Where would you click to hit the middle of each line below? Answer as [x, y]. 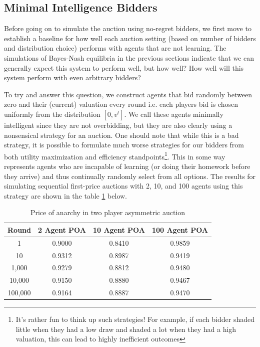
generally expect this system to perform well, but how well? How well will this [124, 67]
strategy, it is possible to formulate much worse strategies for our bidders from [124, 145]
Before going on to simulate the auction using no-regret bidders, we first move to [128, 28]
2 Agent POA [62, 229]
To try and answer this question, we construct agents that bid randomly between [128, 94]
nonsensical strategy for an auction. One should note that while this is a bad [121, 135]
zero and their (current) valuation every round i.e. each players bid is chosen [121, 104]
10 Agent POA [119, 229]
